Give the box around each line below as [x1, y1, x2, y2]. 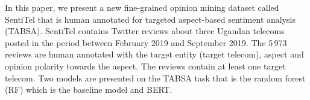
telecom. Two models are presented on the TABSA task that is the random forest [5, 71, 306, 84]
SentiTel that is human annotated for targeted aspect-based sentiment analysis [5, 13, 296, 25]
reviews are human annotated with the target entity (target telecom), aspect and [5, 48, 304, 60]
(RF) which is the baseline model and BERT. [5, 83, 172, 96]
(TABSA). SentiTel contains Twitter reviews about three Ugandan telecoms [5, 25, 285, 37]
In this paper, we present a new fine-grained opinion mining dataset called [5, 1, 279, 13]
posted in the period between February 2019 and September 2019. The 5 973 [5, 36, 287, 49]
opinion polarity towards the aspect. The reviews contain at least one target [5, 59, 286, 72]
